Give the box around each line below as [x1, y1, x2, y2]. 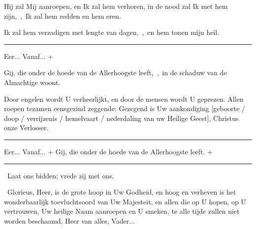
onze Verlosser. [4, 122, 49, 133]
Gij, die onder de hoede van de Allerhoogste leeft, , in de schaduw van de [4, 67, 227, 78]
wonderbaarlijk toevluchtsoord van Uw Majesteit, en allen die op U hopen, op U [4, 196, 246, 206]
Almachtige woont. [4, 77, 61, 87]
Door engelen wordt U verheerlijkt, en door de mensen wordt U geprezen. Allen [4, 93, 244, 104]
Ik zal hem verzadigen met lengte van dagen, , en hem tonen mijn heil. [4, 27, 220, 37]
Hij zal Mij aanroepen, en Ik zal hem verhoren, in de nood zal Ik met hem [4, 1, 228, 11]
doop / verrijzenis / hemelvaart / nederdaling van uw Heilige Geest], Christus [4, 113, 239, 123]
